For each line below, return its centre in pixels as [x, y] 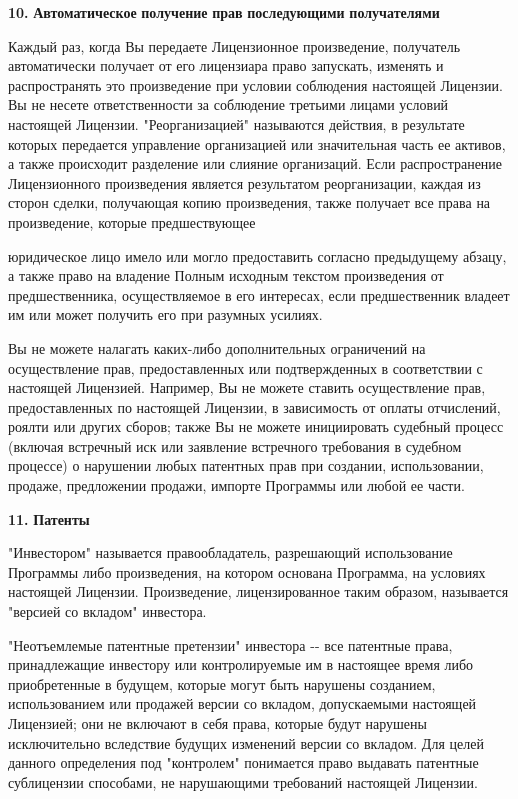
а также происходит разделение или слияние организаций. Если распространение [255, 163]
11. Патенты [49, 518]
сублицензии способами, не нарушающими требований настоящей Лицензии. [243, 781]
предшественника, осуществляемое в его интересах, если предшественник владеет [259, 294]
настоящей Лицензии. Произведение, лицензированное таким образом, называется [258, 591]
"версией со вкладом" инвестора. [107, 611]
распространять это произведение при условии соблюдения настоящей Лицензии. [255, 84]
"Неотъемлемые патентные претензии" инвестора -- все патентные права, [230, 644]
